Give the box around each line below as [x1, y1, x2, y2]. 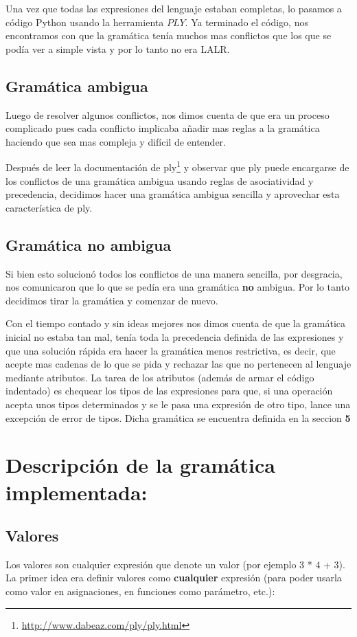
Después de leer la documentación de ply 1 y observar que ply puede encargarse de [5, 158, 349, 175]
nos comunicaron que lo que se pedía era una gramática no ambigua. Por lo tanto [5, 280, 349, 294]
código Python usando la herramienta [5, 14, 164, 29]
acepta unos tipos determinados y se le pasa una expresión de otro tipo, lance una [5, 396, 351, 411]
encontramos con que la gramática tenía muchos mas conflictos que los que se [5, 28, 332, 43]
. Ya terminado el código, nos [185, 14, 308, 29]
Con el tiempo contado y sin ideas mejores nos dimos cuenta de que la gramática [5, 316, 346, 331]
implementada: [5, 478, 148, 506]
